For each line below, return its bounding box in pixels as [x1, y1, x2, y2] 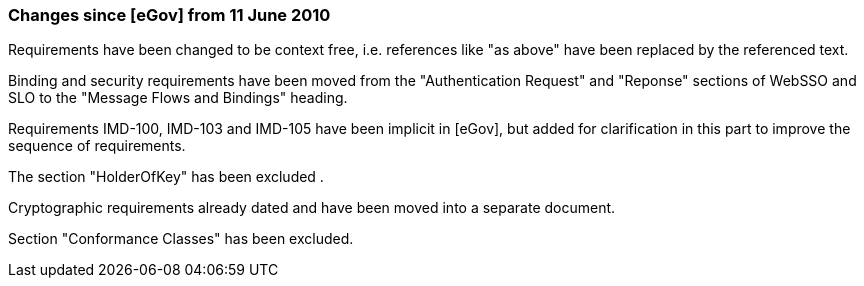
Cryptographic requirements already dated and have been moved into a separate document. [8, 199, 616, 217]
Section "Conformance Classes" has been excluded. [8, 230, 354, 248]
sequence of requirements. [8, 137, 186, 155]
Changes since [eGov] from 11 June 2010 [8, 5, 331, 25]
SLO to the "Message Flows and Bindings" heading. [8, 89, 348, 107]
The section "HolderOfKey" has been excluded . [8, 168, 324, 186]
